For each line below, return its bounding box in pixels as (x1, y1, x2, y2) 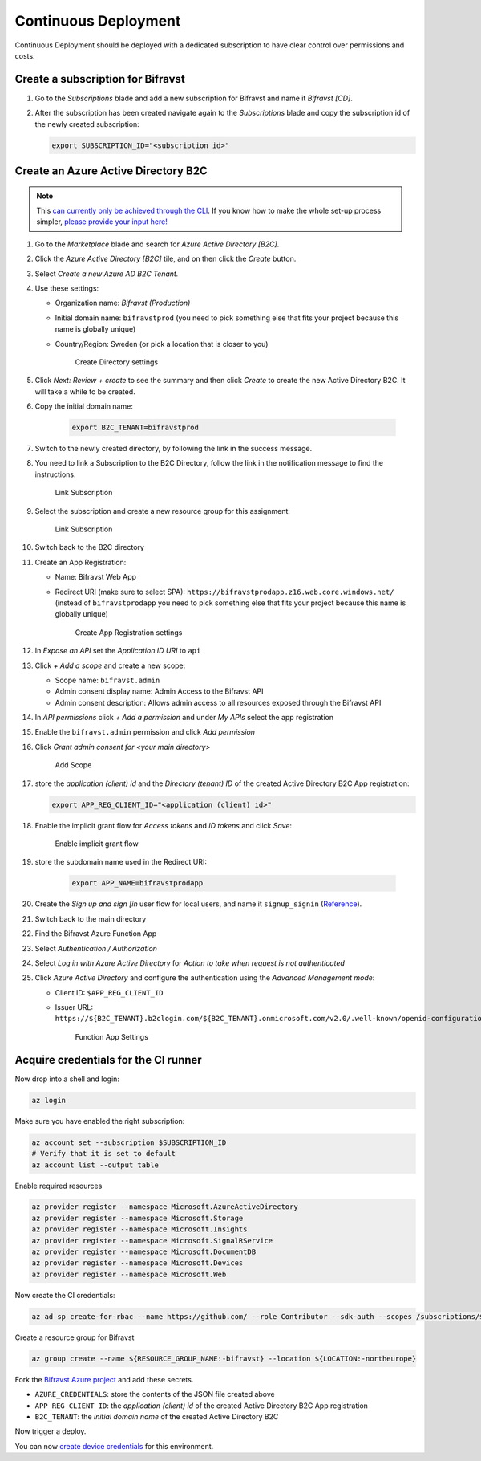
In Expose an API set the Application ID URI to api (34, 646, 201, 656)
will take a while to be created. (34, 386, 135, 397)
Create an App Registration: (34, 557, 127, 567)
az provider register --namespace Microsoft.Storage (31, 1213, 244, 1223)
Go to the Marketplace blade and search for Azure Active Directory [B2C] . (34, 239, 280, 249)
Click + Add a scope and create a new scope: (34, 661, 186, 670)
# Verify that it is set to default (31, 1149, 176, 1158)
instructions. (34, 470, 76, 479)
